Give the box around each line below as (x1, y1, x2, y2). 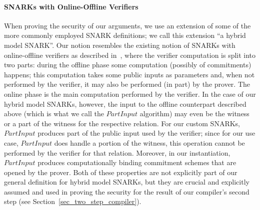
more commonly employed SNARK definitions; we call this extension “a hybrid (4, 30, 246, 40)
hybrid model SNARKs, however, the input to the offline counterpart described (4, 98, 246, 109)
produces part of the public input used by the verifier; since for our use (37, 128, 255, 138)
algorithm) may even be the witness (139, 108, 249, 119)
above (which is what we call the (4, 108, 104, 119)
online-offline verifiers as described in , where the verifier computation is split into (4, 49, 256, 60)
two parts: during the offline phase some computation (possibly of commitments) (4, 59, 251, 70)
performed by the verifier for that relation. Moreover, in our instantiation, (4, 147, 230, 158)
